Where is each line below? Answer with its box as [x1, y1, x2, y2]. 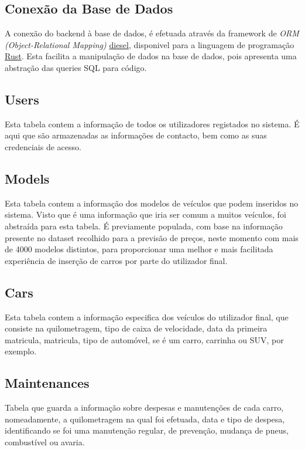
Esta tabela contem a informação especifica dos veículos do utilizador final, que [5, 310, 289, 323]
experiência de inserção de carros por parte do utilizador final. [5, 254, 228, 266]
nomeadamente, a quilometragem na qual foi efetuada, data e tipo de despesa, [5, 412, 285, 425]
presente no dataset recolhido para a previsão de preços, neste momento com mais [5, 231, 299, 243]
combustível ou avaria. [5, 435, 85, 448]
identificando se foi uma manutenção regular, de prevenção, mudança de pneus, [5, 424, 289, 437]
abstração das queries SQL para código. [5, 61, 147, 73]
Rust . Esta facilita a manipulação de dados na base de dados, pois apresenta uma [5, 50, 297, 62]
